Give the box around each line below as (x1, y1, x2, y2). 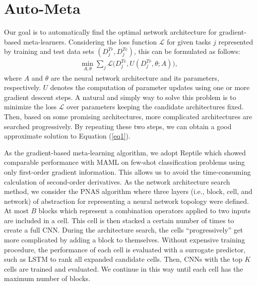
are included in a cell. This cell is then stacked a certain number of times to (4, 215, 234, 225)
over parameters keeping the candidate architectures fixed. (66, 101, 244, 112)
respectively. (4, 82, 41, 93)
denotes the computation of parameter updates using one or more (50, 82, 250, 93)
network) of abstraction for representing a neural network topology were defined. (4, 195, 249, 206)
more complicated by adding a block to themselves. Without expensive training (4, 235, 245, 245)
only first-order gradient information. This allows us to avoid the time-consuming (4, 166, 251, 177)
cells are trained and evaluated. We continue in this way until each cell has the (4, 263, 243, 274)
